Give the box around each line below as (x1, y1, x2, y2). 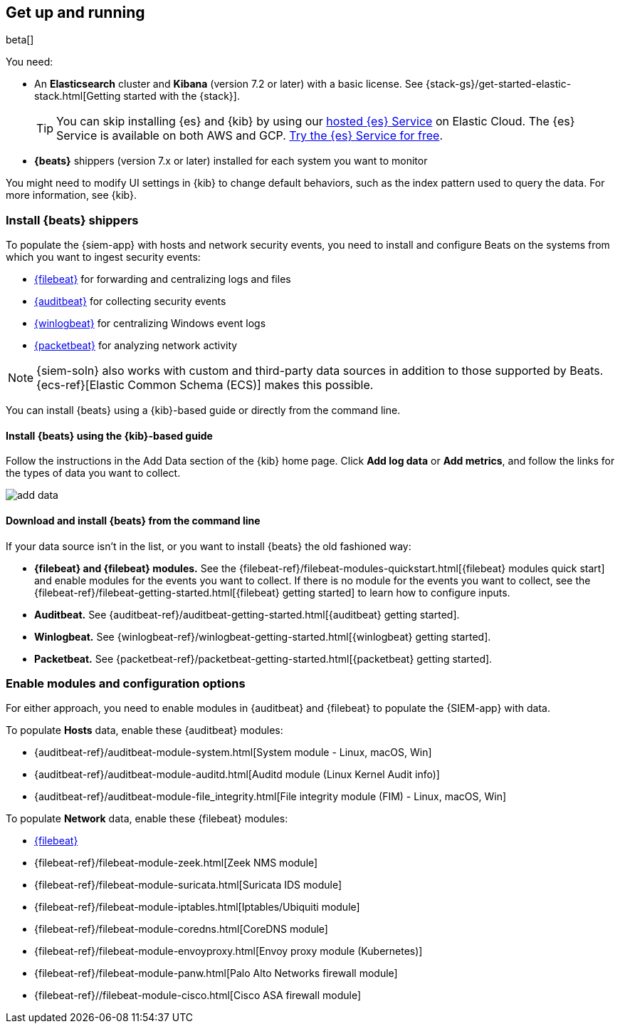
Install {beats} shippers (6, 212, 139, 227)
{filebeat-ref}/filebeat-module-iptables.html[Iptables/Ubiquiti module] (34, 901, 360, 914)
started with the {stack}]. (123, 90, 240, 103)
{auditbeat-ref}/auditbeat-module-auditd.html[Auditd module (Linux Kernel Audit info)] (34, 768, 440, 781)
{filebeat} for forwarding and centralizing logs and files (34, 273, 291, 286)
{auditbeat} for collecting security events (34, 295, 226, 308)
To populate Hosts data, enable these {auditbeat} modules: (6, 724, 283, 737)
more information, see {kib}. (6, 189, 137, 202)
